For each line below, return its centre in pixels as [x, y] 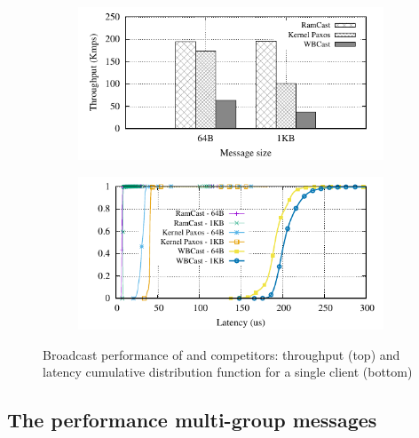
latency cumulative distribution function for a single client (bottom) [228, 372]
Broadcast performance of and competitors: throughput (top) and [221, 354]
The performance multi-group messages [192, 420]
